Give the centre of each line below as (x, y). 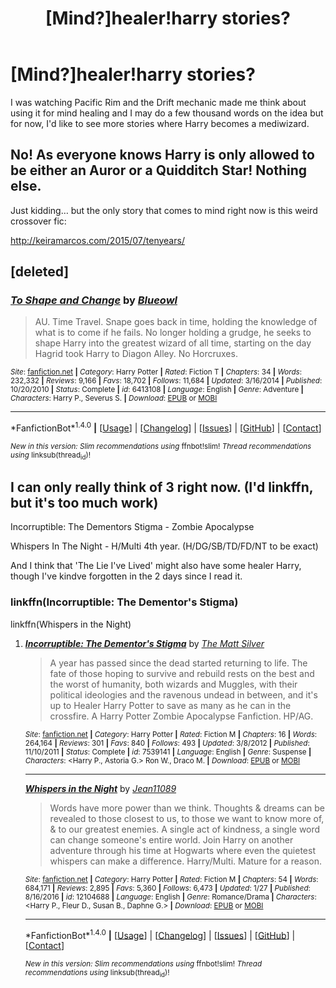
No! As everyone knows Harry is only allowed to (162, 155)
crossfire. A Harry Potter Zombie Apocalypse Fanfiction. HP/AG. (181, 716)
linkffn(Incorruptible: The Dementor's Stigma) (124, 602)
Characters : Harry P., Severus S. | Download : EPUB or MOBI (114, 398)
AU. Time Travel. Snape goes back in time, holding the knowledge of (176, 322)
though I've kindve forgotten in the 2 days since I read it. (126, 576)
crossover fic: (38, 221)
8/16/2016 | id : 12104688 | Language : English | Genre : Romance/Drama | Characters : (170, 897)
